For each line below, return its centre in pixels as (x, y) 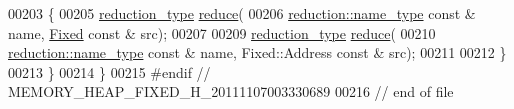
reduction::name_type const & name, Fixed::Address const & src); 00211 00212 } (257, 52)
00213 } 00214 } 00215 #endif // (109, 71)
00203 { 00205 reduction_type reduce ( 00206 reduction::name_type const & (242, 13)
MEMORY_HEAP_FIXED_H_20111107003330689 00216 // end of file (231, 91)
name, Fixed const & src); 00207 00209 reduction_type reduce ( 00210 (222, 32)
